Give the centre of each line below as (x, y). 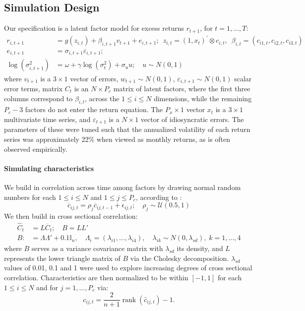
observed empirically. (36, 149)
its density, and (200, 248)
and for (47, 287)
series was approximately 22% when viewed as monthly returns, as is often (117, 139)
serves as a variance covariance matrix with (97, 248)
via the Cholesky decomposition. (180, 258)
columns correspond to (38, 98)
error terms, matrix (33, 88)
